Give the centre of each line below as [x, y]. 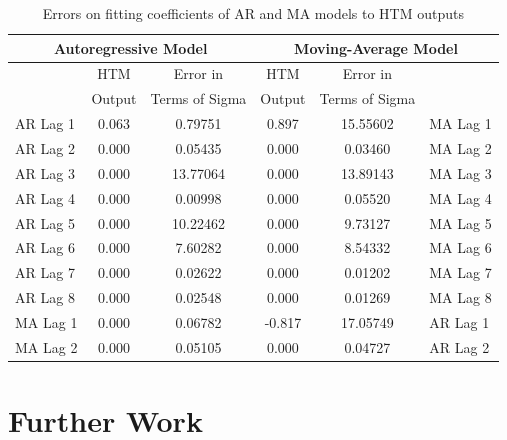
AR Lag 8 [45, 297]
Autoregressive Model [130, 47]
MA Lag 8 [460, 297]
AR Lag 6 [45, 247]
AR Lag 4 [45, 197]
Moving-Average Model [376, 47]
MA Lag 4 [460, 197]
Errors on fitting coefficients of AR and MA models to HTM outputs [253, 13]
